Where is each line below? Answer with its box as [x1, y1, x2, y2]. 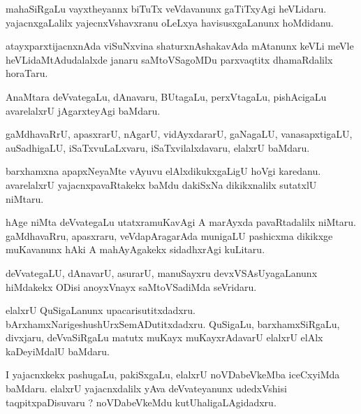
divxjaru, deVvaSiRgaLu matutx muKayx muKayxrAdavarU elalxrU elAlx [6, 330, 323, 345]
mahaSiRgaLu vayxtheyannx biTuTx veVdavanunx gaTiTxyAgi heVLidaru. [6, 1, 327, 15]
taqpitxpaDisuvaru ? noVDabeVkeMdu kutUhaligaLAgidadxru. [6, 394, 277, 409]
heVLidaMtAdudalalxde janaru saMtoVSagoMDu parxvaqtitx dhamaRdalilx [6, 52, 333, 66]
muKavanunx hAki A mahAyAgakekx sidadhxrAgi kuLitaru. [6, 242, 265, 257]
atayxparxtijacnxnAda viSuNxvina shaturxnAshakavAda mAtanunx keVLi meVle [6, 38, 354, 53]
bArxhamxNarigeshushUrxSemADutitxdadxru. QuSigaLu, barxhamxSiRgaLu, [6, 316, 340, 331]
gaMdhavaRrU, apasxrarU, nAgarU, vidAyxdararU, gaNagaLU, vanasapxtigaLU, [6, 127, 353, 141]
